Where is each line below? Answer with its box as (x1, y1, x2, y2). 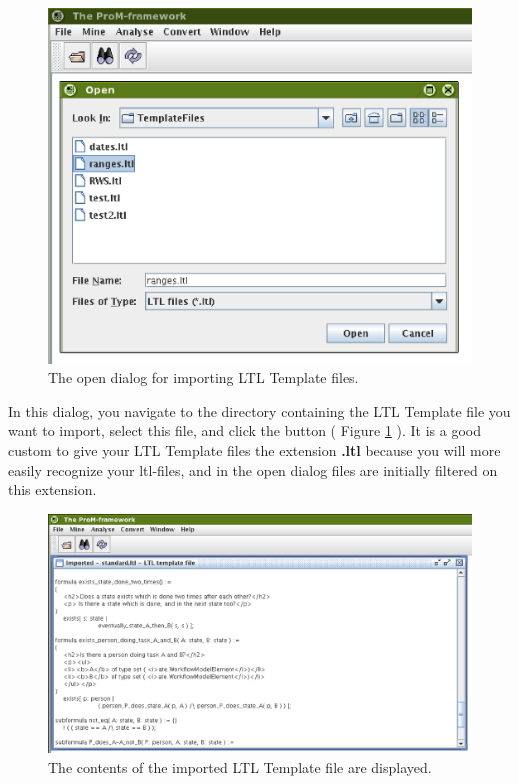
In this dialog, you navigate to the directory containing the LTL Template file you (8, 400, 511, 421)
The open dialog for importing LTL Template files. (48, 367, 359, 388)
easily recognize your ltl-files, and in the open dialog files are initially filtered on (8, 459, 498, 480)
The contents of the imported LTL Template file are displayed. (48, 756, 432, 777)
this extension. (8, 479, 97, 500)
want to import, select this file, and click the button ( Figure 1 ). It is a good (8, 420, 481, 441)
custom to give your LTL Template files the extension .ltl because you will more (8, 439, 501, 460)
